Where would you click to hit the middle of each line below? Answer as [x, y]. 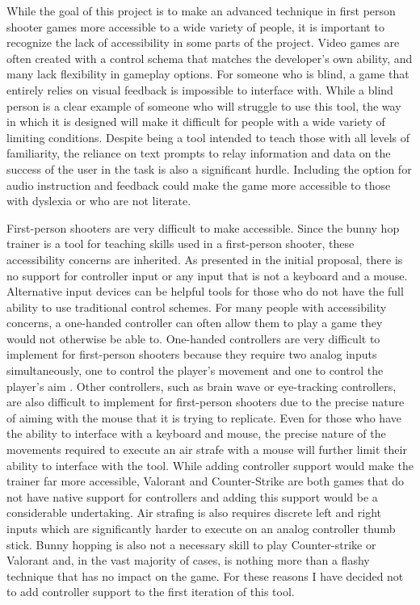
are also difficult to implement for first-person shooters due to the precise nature [206, 402]
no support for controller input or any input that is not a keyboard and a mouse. [207, 275]
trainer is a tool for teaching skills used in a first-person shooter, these [181, 244]
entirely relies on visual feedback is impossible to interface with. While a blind [200, 89]
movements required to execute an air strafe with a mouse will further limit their [207, 450]
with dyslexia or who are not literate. [99, 201]
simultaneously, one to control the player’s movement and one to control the [195, 370]
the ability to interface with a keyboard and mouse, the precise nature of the [196, 433]
